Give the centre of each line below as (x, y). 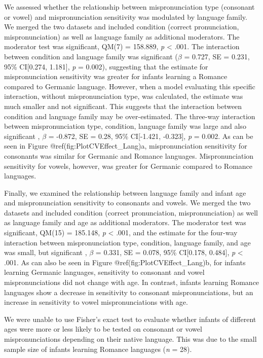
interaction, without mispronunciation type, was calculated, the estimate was (124, 96)
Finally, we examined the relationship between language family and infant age (125, 192)
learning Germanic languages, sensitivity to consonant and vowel (104, 272)
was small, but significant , (46, 252)
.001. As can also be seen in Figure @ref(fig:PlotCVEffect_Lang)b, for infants (125, 262)
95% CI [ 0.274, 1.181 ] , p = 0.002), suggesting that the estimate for (106, 66)
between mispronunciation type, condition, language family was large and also (125, 126)
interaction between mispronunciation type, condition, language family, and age (127, 242)
